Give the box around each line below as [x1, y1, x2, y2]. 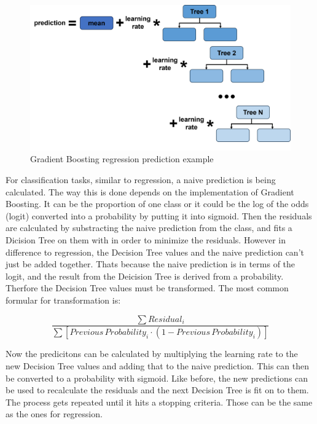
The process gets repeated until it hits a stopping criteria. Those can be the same [6, 395, 313, 408]
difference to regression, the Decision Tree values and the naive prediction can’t [6, 245, 304, 258]
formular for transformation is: [6, 293, 121, 306]
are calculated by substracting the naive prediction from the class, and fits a [6, 221, 292, 234]
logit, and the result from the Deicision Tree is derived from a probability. [6, 269, 284, 282]
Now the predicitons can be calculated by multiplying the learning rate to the [6, 347, 298, 360]
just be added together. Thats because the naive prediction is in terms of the [6, 257, 295, 270]
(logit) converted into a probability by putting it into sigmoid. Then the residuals [6, 209, 312, 222]
